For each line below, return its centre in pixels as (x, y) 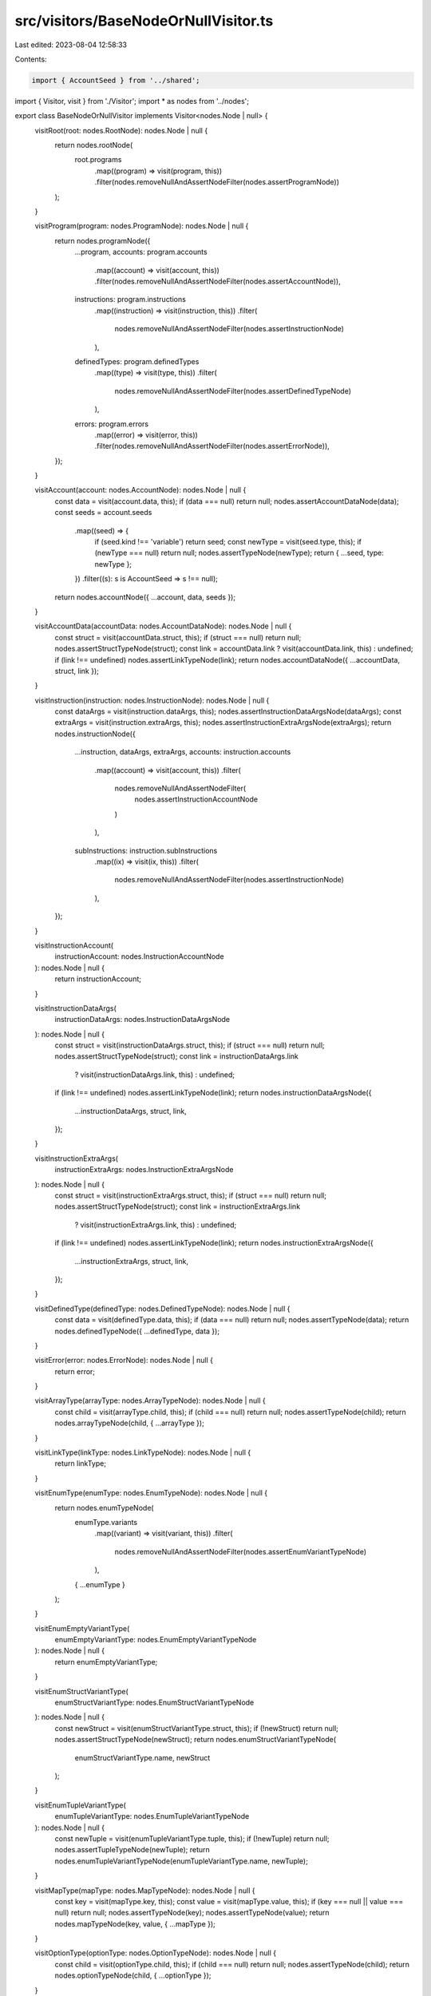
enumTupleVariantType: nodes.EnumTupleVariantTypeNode (152, 1816)
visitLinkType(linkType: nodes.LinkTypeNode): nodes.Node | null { (143, 1452)
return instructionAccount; (98, 979)
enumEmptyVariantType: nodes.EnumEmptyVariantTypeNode (156, 1640)
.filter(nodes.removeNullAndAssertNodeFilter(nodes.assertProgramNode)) (217, 182)
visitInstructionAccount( (74, 945)
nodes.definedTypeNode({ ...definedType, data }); (137, 1331)
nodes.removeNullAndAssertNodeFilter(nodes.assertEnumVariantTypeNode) (241, 1551)
